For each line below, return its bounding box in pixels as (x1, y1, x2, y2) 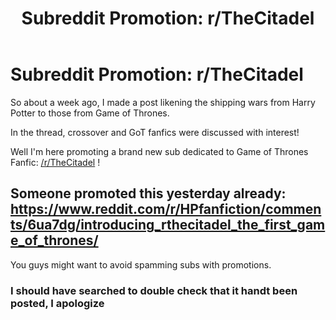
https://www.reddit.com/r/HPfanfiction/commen (10, 201, 322, 218)
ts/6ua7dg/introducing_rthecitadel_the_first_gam (10, 217, 326, 234)
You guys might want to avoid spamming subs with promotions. (10, 258, 272, 271)
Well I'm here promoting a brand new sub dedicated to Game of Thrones (10, 145, 309, 157)
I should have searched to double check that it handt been (10, 283, 298, 297)
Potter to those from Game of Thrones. (10, 107, 170, 119)
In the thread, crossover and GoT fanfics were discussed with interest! (10, 126, 300, 138)
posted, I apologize (10, 296, 105, 310)
